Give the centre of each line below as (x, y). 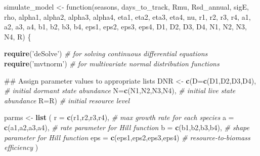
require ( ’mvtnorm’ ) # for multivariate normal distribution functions (112, 63)
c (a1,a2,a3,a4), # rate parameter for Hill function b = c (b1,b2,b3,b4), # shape (127, 127)
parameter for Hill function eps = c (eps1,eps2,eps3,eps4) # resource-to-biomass (127, 137)
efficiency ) (21, 147)
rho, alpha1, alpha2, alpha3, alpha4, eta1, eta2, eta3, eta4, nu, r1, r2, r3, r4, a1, (127, 16)
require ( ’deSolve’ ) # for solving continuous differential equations (106, 53)
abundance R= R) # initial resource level (67, 100)
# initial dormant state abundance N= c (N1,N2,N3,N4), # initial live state (120, 90)
